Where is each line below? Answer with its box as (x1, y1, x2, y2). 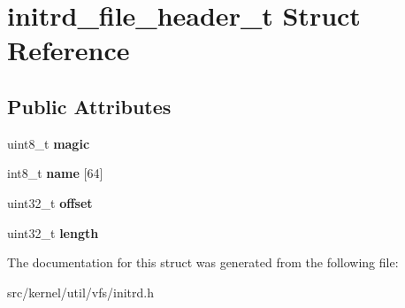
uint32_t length (7, 223, 99, 242)
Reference (7, 32, 130, 68)
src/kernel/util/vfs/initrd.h (7, 282, 154, 301)
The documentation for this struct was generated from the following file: (7, 253, 399, 272)
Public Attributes (7, 92, 172, 119)
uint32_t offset (7, 193, 93, 212)
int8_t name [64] (7, 164, 103, 182)
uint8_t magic (7, 134, 90, 152)
